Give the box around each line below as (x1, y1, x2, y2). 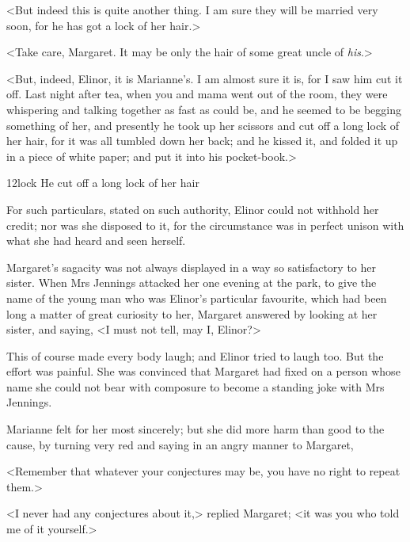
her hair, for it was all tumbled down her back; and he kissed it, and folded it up (6, 132, 398, 149)
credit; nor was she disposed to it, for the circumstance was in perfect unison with (6, 216, 404, 233)
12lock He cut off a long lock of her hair (6, 174, 199, 191)
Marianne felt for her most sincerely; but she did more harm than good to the (6, 421, 385, 437)
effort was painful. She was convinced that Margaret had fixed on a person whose (6, 363, 401, 380)
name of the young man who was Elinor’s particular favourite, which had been (6, 289, 387, 306)
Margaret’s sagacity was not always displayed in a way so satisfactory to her (6, 258, 376, 275)
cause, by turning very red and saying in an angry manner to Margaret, (6, 436, 354, 452)
